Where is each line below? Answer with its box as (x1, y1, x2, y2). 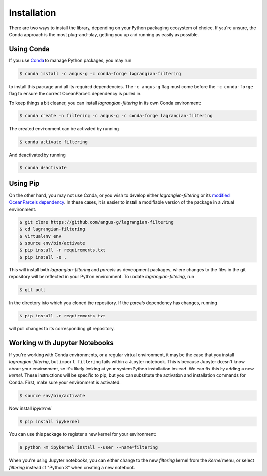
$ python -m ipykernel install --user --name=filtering (19, 445, 158, 450)
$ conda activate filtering (19, 139, 88, 145)
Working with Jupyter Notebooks (9, 338, 114, 347)
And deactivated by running (9, 152, 66, 158)
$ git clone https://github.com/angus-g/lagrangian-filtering (19, 219, 174, 225)
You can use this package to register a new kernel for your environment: (9, 431, 157, 437)
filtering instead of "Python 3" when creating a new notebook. (9, 464, 135, 470)
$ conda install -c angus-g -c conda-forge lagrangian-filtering (19, 71, 181, 76)
